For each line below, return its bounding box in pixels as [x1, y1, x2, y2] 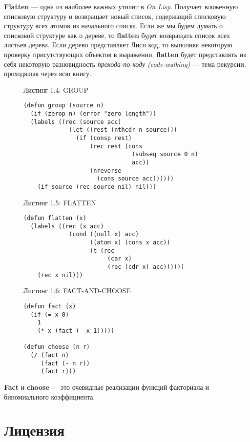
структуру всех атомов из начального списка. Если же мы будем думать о [4, 20, 223, 31]
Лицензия [4, 420, 65, 440]
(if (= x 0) [30, 311, 69, 318]
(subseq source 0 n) [131, 151, 198, 158]
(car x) [107, 255, 132, 262]
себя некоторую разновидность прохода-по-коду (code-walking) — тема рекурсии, [4, 59, 246, 69]
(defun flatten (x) [23, 215, 86, 222]
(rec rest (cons [90, 142, 143, 150]
